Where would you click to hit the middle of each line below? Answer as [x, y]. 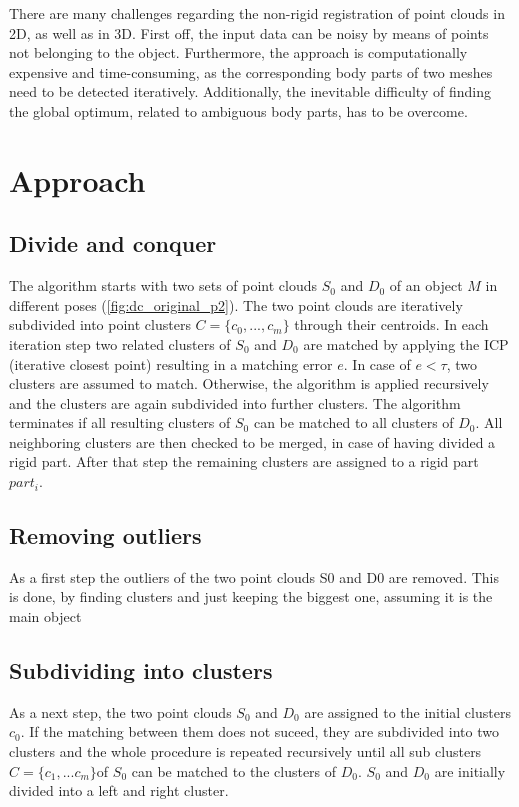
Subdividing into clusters [141, 670]
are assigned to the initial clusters [407, 711]
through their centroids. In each [391, 324]
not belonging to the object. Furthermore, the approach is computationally [238, 52]
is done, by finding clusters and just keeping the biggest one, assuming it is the [251, 596]
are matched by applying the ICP [406, 343]
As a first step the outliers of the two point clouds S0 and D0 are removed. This [254, 576]
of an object [426, 285]
